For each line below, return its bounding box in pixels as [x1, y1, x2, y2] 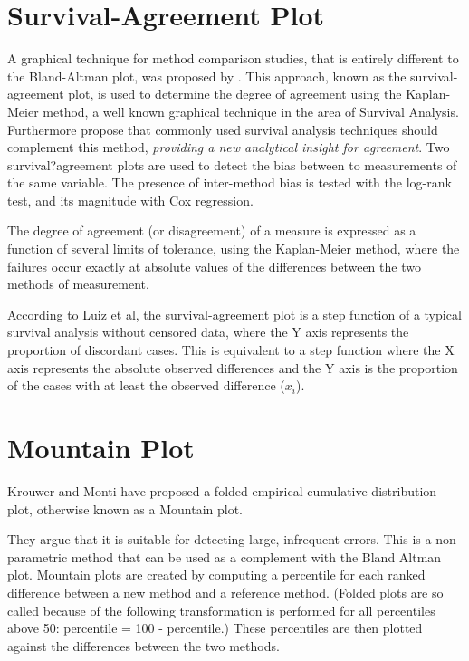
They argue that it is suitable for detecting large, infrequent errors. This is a [7, 530, 432, 549]
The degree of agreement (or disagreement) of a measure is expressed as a [7, 221, 416, 240]
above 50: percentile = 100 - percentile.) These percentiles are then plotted [7, 618, 423, 637]
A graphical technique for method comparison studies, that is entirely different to [7, 49, 459, 68]
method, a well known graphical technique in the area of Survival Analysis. [43, 101, 459, 120]
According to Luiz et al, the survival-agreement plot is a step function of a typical [7, 304, 462, 323]
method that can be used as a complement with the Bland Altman [71, 547, 442, 566]
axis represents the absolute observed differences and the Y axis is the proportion [7, 358, 458, 377]
